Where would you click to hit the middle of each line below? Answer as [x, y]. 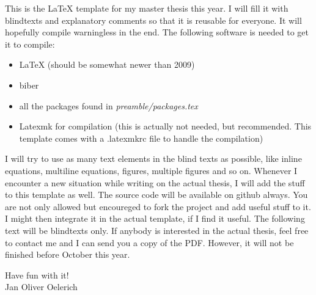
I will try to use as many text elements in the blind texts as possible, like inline [153, 158]
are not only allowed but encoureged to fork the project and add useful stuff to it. [158, 206]
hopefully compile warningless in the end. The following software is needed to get [157, 32]
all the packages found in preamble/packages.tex [108, 105]
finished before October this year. [68, 254]
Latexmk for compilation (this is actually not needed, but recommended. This [165, 126]
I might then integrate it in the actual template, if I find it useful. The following [155, 218]
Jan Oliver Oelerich [41, 287]
